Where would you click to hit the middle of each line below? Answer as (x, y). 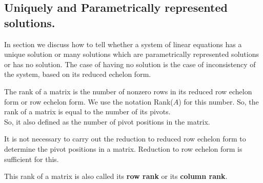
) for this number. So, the (219, 101)
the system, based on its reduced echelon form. (78, 74)
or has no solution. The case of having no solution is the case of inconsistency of (130, 64)
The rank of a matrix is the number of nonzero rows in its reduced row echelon (128, 91)
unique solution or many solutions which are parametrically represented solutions (131, 54)
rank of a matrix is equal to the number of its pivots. (87, 111)
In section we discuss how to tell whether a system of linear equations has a (123, 44)
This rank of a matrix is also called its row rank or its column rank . (116, 176)
